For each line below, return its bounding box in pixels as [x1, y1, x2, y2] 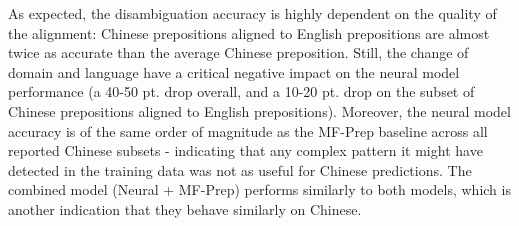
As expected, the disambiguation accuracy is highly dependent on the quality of [8, 3, 497, 23]
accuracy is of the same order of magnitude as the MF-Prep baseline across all [8, 120, 488, 141]
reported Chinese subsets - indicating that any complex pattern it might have [8, 140, 483, 161]
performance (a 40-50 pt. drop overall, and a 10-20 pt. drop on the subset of [8, 81, 475, 102]
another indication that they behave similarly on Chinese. [8, 198, 362, 219]
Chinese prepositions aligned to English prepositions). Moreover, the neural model [8, 100, 511, 121]
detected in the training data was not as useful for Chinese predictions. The [8, 159, 472, 180]
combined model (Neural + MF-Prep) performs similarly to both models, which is [8, 179, 511, 200]
